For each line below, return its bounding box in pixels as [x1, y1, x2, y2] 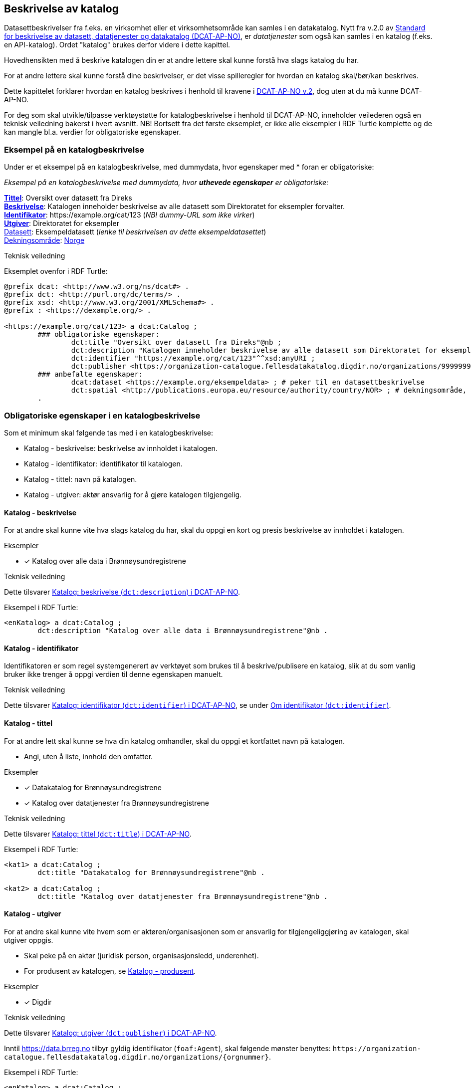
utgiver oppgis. [4, 935, 53, 944]
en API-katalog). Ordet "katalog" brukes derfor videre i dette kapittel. [4, 40, 231, 49]
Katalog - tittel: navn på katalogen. [24, 474, 137, 483]
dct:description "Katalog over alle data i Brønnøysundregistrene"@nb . [37, 627, 328, 635]
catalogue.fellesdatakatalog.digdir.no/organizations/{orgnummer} [4, 1053, 269, 1061]
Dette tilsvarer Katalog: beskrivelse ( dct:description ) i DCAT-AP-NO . [4, 588, 240, 597]
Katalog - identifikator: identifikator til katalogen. [24, 459, 183, 468]
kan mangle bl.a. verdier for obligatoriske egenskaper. [4, 128, 181, 137]
